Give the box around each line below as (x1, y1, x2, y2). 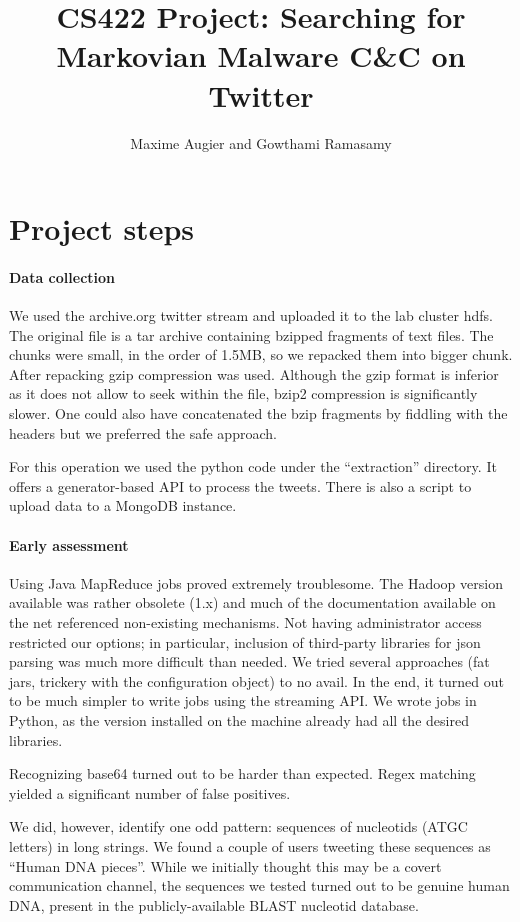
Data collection (9, 266, 116, 287)
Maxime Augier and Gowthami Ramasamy (130, 132, 392, 153)
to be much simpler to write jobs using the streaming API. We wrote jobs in (9, 690, 477, 711)
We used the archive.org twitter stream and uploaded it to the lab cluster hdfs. (9, 305, 493, 326)
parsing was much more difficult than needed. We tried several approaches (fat (9, 651, 490, 672)
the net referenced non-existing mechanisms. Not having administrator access (9, 612, 482, 632)
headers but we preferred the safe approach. (9, 422, 277, 443)
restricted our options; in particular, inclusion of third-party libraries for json (9, 631, 481, 652)
